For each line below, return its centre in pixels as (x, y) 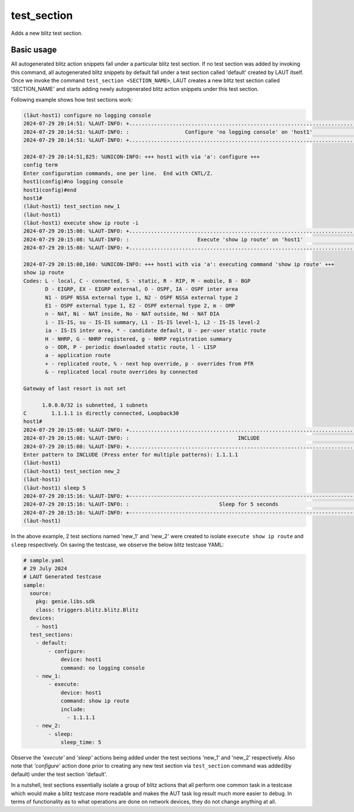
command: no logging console (103, 668)
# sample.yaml (44, 560)
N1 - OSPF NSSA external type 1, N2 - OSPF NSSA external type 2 (142, 297)
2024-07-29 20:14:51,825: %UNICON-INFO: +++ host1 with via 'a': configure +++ (142, 156)
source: (41, 593)
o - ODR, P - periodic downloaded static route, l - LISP (131, 347)
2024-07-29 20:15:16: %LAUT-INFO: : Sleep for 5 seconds (151, 504)
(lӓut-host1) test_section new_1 (72, 206)
